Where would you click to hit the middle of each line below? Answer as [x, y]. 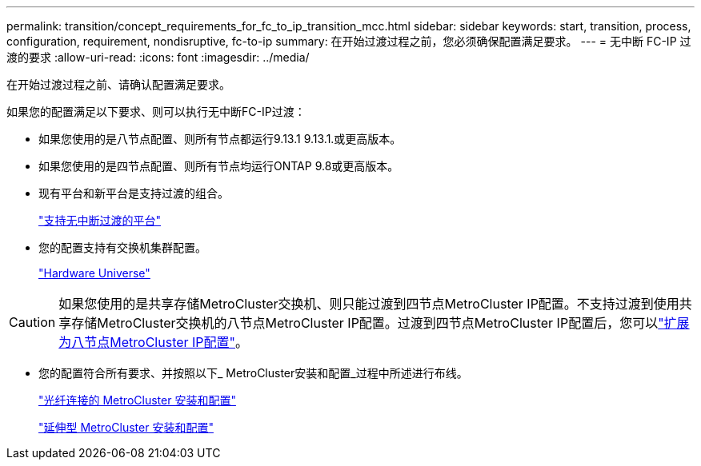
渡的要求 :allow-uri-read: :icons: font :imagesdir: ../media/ [158, 57]
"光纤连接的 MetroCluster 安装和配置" [137, 400]
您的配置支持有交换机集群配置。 [122, 247]
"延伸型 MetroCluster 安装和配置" [126, 427]
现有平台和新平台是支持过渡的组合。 [134, 193]
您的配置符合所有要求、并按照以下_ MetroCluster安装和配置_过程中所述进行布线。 [253, 373]
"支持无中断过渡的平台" [100, 220]
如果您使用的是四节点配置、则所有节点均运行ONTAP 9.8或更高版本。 [219, 166]
